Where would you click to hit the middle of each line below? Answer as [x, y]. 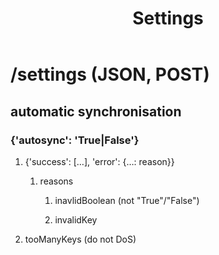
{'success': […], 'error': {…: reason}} [99, 161]
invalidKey [76, 219]
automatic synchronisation [96, 111]
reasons [56, 181]
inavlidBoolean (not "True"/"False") [127, 200]
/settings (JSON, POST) [110, 74]
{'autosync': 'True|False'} [75, 140]
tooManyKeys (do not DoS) [80, 239]
